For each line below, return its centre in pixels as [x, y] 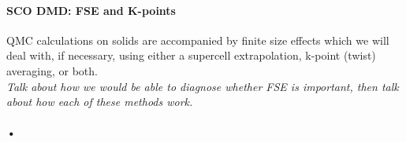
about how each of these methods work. [100, 102]
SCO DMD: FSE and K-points [91, 10]
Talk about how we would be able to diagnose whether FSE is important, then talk [203, 86]
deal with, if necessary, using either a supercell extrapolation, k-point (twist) [191, 55]
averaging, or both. [52, 70]
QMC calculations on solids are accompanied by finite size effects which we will [198, 40]
